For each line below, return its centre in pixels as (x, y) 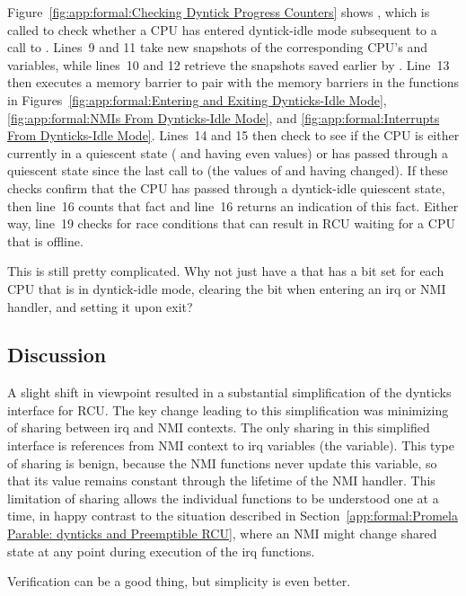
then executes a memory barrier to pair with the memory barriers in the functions (233, 82)
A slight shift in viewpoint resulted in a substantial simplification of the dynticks (229, 392)
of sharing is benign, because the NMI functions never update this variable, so (222, 463)
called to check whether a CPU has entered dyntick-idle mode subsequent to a (222, 29)
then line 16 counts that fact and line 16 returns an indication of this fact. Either (233, 205)
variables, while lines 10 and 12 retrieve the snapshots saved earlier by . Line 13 (229, 64)
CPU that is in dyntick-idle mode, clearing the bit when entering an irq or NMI (227, 288)
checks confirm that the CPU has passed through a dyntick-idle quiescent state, (226, 187)
